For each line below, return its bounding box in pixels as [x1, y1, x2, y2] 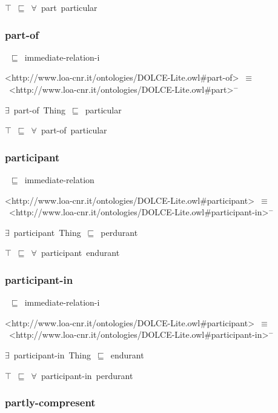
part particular [41, 1, 98, 13]
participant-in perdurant [41, 369, 133, 381]
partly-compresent [5, 395, 96, 410]
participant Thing [13, 226, 81, 238]
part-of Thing [13, 103, 66, 116]
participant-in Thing [13, 348, 91, 361]
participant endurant [41, 246, 120, 259]
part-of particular [41, 124, 107, 136]
